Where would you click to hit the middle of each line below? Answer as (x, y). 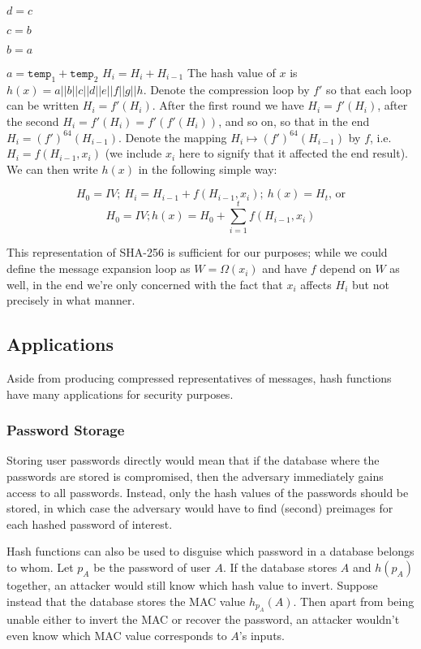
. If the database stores (280, 567)
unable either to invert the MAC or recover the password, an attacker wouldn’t (203, 619)
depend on (346, 268)
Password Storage (66, 430)
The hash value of (231, 72)
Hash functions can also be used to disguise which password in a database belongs (210, 551)
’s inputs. (262, 635)
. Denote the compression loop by (226, 89)
